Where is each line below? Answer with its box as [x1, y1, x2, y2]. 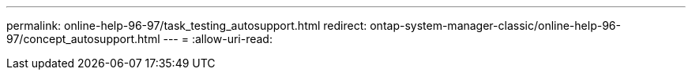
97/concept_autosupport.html [6, 32, 160, 45]
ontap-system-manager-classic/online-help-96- [370, 19, 621, 32]
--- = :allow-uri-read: [163, 32, 273, 45]
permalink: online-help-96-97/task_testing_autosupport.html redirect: [6, 19, 367, 32]
